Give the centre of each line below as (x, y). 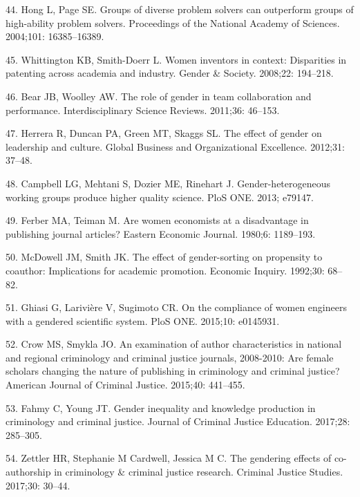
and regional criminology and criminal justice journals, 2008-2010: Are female (170, 357)
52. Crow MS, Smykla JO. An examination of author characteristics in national (174, 344)
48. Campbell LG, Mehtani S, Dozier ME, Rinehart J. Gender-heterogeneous (168, 183)
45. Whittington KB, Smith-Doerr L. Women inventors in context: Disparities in (176, 59)
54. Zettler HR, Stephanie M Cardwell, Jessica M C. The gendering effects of (169, 458)
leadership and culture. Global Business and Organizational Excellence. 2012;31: (175, 146)
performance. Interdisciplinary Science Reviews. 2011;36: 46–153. (143, 110)
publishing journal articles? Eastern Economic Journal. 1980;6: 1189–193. (161, 233)
